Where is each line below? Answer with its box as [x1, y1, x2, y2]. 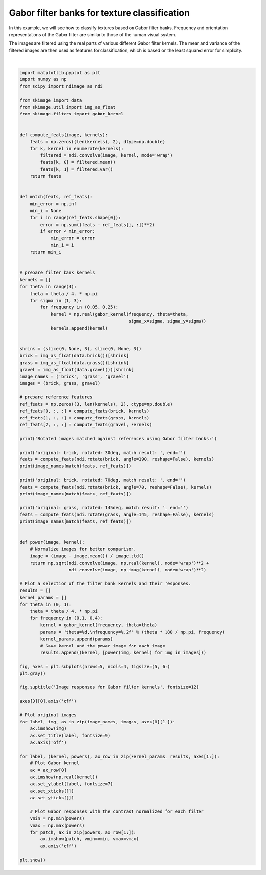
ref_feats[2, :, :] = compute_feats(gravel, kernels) [19, 422, 152, 428]
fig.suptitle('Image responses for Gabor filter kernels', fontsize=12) [19, 684, 199, 690]
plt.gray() [19, 671, 46, 676]
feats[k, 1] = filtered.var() [40, 166, 113, 172]
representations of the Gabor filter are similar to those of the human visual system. [9, 31, 177, 37]
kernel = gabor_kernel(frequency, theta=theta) [40, 622, 158, 628]
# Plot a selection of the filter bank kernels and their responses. [19, 581, 191, 586]
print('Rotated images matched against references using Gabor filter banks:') [19, 436, 217, 441]
